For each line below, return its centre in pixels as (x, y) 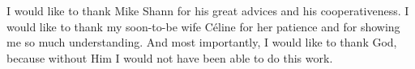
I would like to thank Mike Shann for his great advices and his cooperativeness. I (208, 10)
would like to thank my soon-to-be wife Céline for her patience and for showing (203, 26)
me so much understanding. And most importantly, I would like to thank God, (202, 42)
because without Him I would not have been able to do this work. (170, 57)
